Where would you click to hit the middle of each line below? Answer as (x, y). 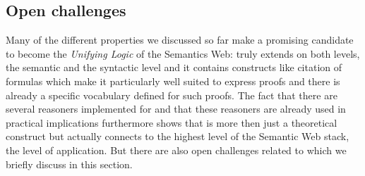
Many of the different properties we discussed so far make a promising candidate (180, 40)
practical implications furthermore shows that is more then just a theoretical (172, 122)
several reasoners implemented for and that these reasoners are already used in (176, 109)
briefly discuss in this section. (69, 164)
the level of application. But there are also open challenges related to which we (176, 150)
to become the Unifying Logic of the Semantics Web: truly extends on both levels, (183, 53)
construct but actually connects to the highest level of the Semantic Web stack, (178, 136)
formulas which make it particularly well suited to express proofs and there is (173, 81)
